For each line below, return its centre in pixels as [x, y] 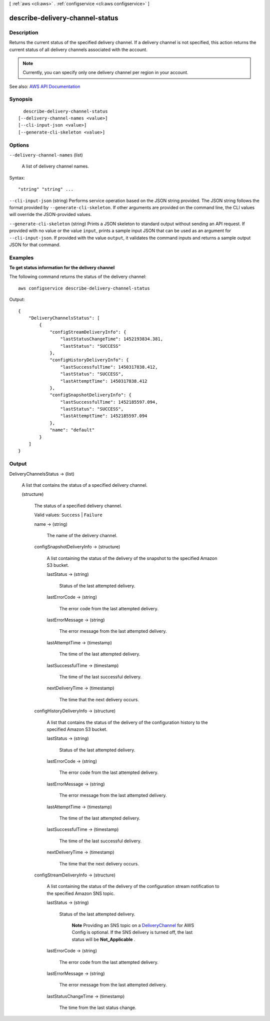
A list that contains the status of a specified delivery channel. [84, 485]
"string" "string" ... [46, 189]
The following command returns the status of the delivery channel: [78, 277]
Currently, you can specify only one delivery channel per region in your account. [105, 73]
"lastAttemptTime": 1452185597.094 [104, 416]
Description [24, 33]
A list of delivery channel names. [55, 166]
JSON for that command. [35, 245]
